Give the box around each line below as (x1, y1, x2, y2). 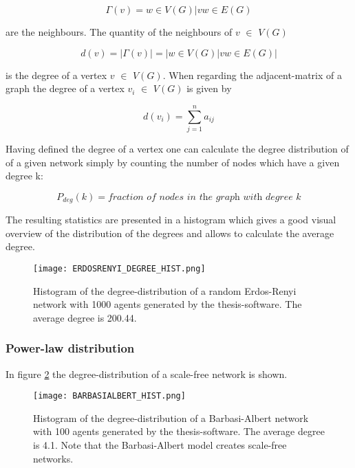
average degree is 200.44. (33, 310, 137, 324)
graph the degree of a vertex (6, 81, 125, 96)
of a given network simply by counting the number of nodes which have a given (6, 155, 340, 169)
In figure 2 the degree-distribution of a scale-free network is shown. (6, 366, 288, 381)
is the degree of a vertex (6, 67, 107, 82)
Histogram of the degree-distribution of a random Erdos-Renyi (33, 283, 297, 298)
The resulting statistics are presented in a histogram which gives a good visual (6, 212, 336, 227)
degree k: (6, 168, 43, 183)
